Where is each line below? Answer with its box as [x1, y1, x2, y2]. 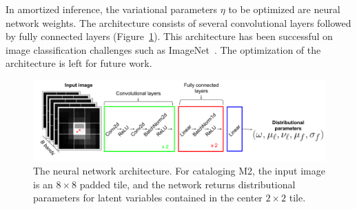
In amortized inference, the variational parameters [6, 2, 218, 16]
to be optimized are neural [228, 2, 340, 16]
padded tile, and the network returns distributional [79, 177, 296, 191]
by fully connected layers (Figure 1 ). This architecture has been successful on [6, 29, 333, 43]
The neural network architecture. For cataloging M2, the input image [33, 163, 325, 178]
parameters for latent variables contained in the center [33, 190, 263, 205]
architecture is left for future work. [6, 56, 152, 70]
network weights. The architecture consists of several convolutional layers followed [6, 15, 351, 30]
